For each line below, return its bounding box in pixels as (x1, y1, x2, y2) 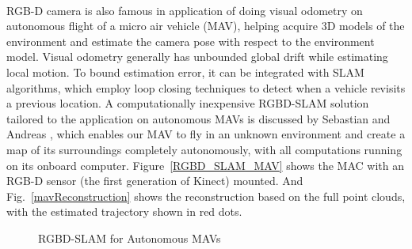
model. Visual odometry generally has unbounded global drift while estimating (6, 48, 388, 65)
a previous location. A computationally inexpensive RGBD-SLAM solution (6, 95, 369, 111)
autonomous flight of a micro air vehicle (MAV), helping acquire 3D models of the (6, 17, 405, 34)
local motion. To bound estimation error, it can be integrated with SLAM (6, 63, 364, 80)
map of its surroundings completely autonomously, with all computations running (6, 141, 402, 157)
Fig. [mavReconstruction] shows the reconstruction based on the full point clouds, (6, 187, 406, 204)
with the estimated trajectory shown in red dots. (6, 203, 242, 220)
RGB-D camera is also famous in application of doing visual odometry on (6, 2, 363, 18)
